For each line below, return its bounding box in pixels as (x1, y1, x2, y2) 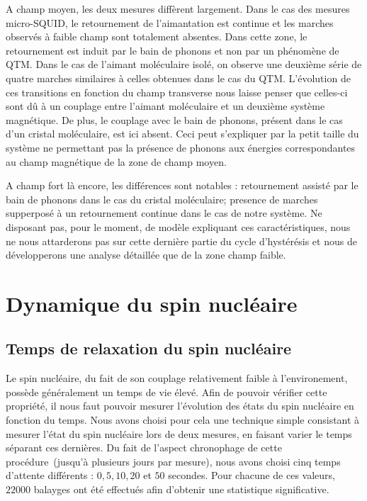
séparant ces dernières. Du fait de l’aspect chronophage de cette (6, 440, 282, 455)
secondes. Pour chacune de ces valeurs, (168, 468, 336, 483)
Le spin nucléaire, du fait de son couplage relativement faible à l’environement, (6, 371, 348, 385)
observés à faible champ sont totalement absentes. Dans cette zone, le (6, 29, 307, 44)
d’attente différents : (6, 468, 94, 483)
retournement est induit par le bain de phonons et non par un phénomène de (6, 43, 339, 57)
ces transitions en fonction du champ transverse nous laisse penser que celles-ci (6, 84, 348, 99)
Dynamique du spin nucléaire (6, 288, 298, 317)
